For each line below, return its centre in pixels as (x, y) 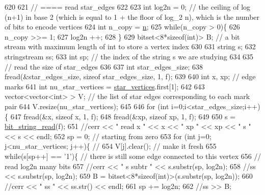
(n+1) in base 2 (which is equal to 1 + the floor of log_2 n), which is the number (132, 17)
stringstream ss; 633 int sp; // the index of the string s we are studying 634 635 (129, 56)
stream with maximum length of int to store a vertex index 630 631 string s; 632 (130, 46)
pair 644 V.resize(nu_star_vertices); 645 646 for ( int (87, 106)
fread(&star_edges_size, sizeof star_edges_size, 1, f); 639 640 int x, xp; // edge (130, 76)
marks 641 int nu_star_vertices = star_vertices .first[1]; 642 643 (105, 86)
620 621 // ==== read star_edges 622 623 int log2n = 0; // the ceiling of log (128, 7)
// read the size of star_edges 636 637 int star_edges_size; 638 (104, 66)
